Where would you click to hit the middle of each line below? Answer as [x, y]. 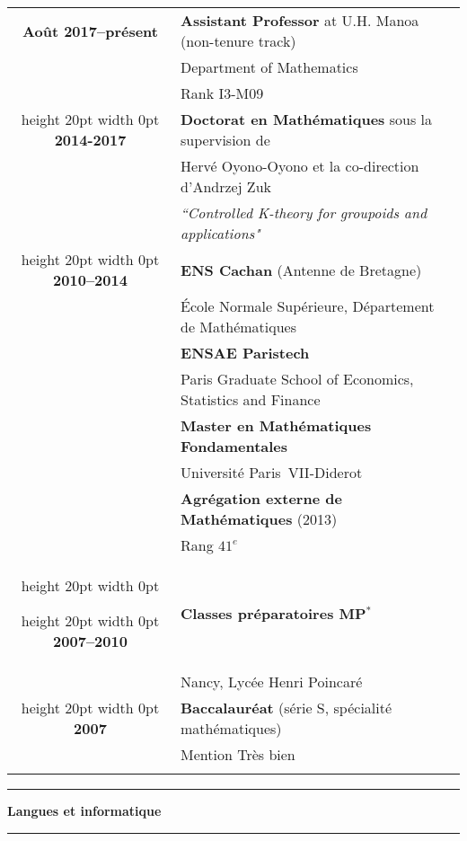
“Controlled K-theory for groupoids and [304, 212]
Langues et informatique [84, 810]
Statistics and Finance [251, 399]
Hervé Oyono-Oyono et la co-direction [300, 166]
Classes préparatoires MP [273, 613]
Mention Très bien [238, 754]
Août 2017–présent [90, 31]
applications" [220, 233]
